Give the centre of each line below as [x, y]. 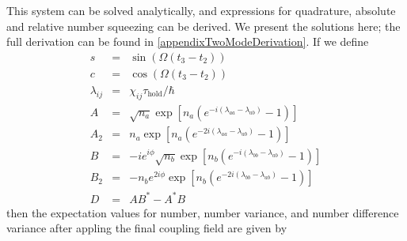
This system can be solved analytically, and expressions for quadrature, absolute [201, 10]
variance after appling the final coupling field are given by [147, 228]
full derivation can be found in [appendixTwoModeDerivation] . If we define [188, 41]
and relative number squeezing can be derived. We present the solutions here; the [203, 26]
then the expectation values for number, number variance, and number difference [203, 212]
